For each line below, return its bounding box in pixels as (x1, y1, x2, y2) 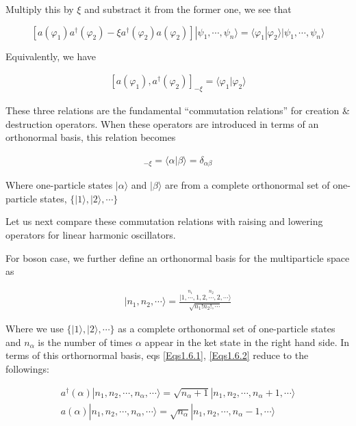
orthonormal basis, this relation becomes (5, 130, 176, 144)
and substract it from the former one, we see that (84, 2, 292, 16)
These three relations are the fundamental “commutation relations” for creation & (5, 103, 350, 118)
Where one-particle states (5, 178, 113, 192)
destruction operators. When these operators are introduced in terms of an (5, 116, 319, 131)
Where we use (5, 321, 64, 336)
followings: (5, 361, 49, 375)
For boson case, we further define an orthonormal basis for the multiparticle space (5, 250, 350, 265)
